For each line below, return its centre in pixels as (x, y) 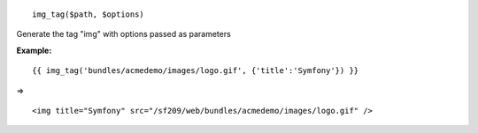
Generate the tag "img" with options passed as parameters (124, 34)
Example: (34, 50)
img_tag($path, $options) (89, 15)
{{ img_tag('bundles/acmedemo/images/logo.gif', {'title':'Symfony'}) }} (196, 71)
